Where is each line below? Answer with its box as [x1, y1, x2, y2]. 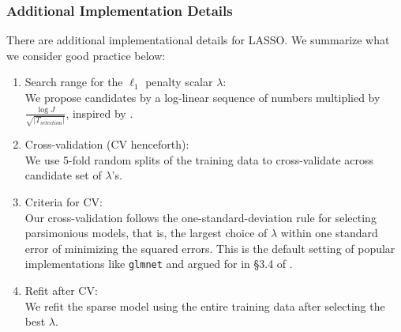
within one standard [280, 224, 378, 241]
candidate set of [24, 167, 102, 183]
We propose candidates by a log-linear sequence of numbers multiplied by [24, 89, 380, 105]
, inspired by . [66, 104, 133, 121]
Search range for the [24, 74, 123, 90]
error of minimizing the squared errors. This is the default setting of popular [24, 240, 395, 256]
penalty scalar [145, 74, 213, 90]
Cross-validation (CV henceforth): [24, 136, 189, 153]
